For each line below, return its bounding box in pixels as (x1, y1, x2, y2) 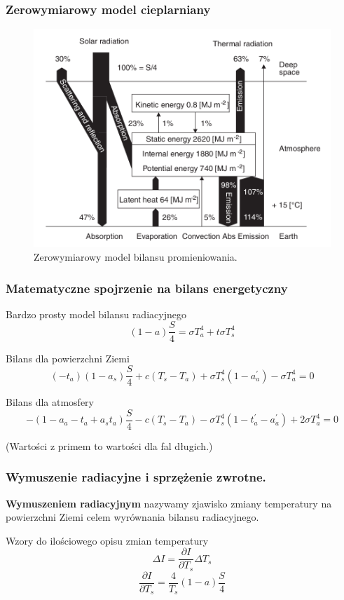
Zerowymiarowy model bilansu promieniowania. (34, 250, 238, 264)
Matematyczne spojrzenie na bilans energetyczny (6, 279, 288, 296)
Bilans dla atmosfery (6, 395, 94, 409)
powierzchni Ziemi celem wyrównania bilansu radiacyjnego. (6, 510, 259, 524)
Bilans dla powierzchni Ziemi (6, 350, 130, 365)
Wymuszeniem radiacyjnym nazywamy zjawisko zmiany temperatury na (6, 496, 332, 510)
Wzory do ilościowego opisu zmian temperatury (6, 533, 209, 547)
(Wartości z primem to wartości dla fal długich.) (6, 438, 213, 453)
